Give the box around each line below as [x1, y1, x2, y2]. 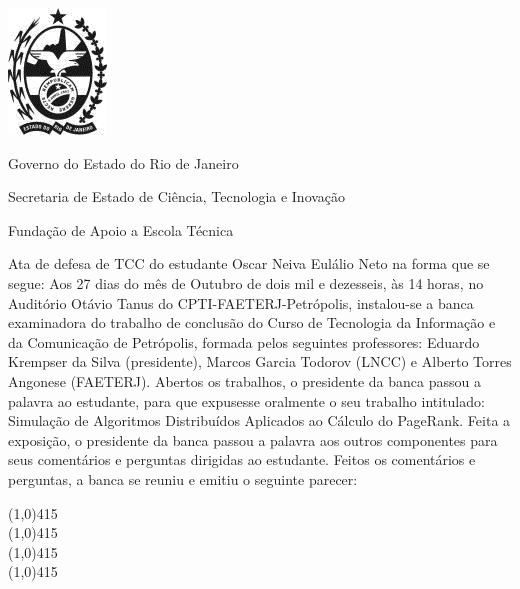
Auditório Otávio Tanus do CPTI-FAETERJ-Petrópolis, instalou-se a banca [8, 292, 474, 313]
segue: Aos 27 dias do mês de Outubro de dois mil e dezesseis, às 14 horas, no [8, 272, 484, 293]
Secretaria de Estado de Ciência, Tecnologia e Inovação [8, 186, 346, 207]
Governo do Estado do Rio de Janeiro [8, 152, 239, 173]
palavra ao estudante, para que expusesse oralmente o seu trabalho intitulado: [8, 390, 485, 411]
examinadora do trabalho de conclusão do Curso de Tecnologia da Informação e [8, 312, 496, 333]
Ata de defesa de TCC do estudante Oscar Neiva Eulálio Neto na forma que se [8, 253, 490, 274]
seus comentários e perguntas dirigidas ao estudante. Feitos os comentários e [8, 449, 476, 470]
